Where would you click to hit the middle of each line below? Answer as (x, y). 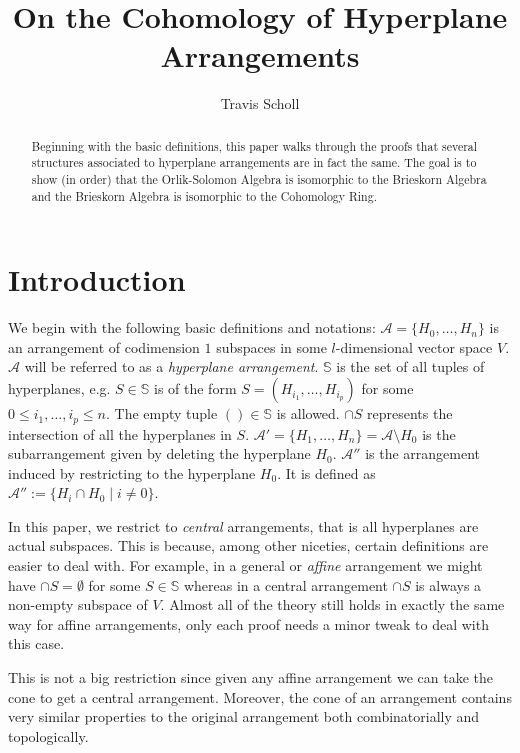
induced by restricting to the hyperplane (132, 472)
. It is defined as (326, 472)
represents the (410, 413)
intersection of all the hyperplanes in (120, 433)
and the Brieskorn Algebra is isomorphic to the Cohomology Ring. (204, 195)
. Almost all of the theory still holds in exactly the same (332, 604)
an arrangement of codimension (104, 346)
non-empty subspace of (78, 604)
